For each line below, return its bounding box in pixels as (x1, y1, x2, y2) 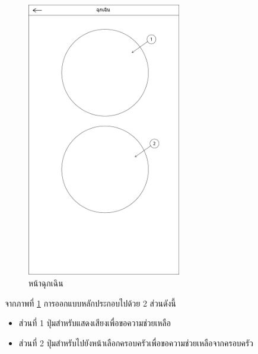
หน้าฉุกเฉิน (28, 277, 63, 289)
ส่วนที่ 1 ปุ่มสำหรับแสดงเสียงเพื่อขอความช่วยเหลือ (18, 317, 171, 329)
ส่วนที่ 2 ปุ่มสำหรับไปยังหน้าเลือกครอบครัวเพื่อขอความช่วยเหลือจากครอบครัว (18, 336, 253, 349)
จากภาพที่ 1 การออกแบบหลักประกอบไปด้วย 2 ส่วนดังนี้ (5, 296, 176, 309)
